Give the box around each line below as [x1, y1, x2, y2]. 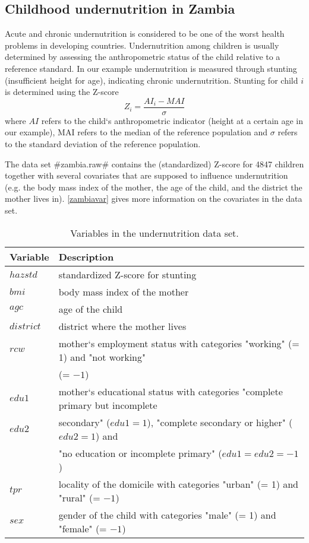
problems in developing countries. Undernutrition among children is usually [5, 39, 279, 51]
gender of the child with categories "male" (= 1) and [58, 507, 276, 522]
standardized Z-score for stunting [58, 267, 197, 281]
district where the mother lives [58, 319, 187, 333]
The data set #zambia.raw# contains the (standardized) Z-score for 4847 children [5, 157, 304, 170]
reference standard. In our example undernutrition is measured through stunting [5, 62, 297, 74]
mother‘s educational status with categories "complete [58, 384, 283, 398]
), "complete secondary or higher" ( [147, 415, 293, 429]
